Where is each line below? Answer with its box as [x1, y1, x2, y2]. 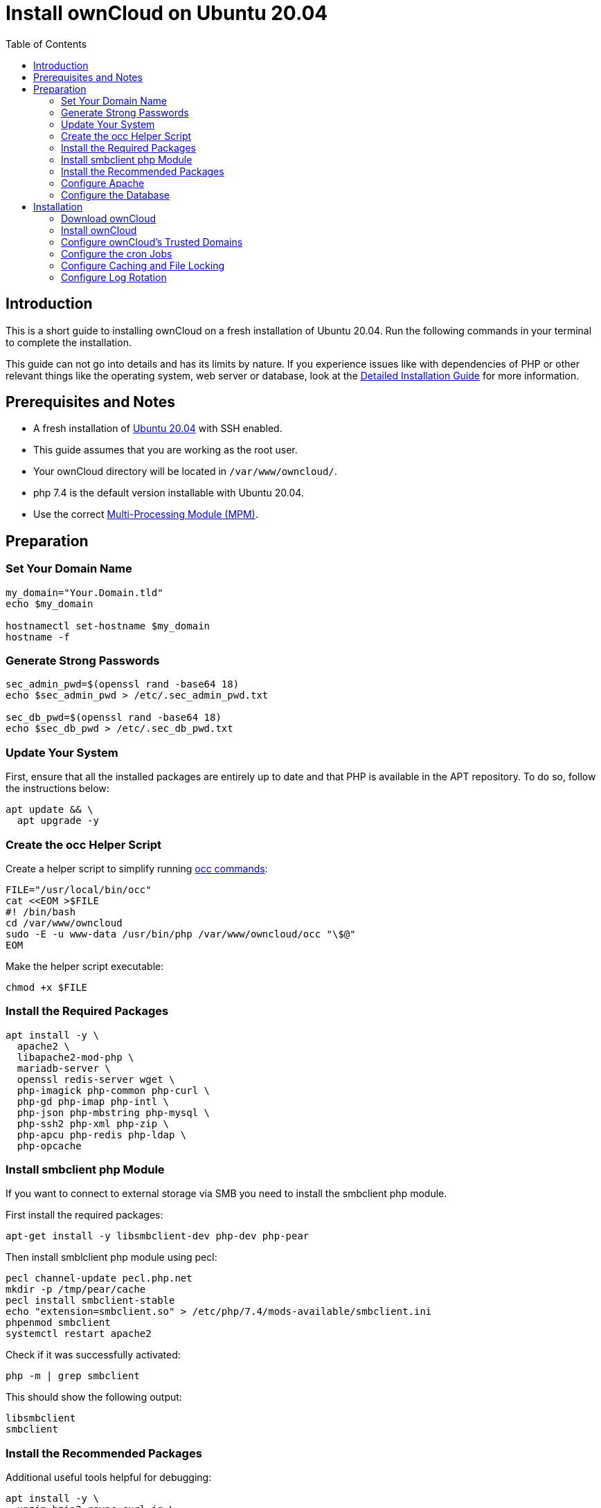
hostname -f [6, 631, 70, 643]
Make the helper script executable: [6, 960, 164, 972]
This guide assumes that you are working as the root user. [33, 444, 298, 456]
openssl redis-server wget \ [17, 1073, 175, 1085]
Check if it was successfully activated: [6, 1349, 181, 1361]
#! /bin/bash [6, 906, 76, 917]
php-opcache [17, 1140, 82, 1151]
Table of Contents [6, 37, 87, 50]
